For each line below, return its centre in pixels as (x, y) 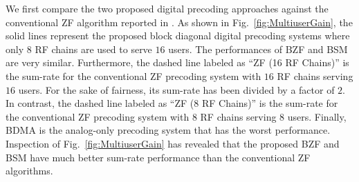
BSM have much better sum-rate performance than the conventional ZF (158, 157)
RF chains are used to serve (93, 49)
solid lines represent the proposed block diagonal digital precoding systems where (178, 36)
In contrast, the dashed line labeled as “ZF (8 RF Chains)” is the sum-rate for (172, 103)
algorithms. (29, 171)
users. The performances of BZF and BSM (258, 49)
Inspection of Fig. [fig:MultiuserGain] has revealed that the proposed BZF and (173, 143)
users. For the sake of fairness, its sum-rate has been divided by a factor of (176, 89)
